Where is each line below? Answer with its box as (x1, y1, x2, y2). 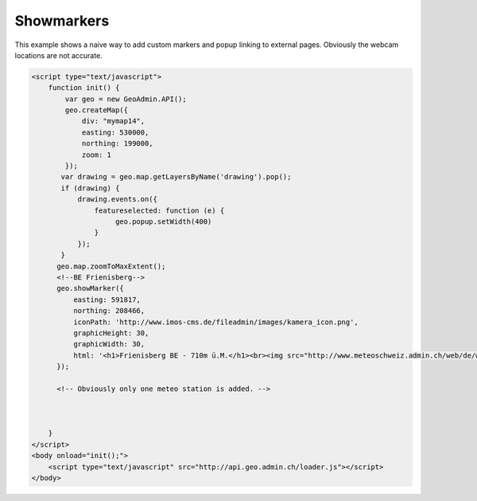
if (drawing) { (60, 183, 120, 193)
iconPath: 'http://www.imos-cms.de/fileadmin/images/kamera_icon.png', (72, 317, 359, 327)
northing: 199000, (81, 139, 154, 148)
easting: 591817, (72, 295, 141, 304)
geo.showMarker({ (56, 284, 125, 293)
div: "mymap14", (81, 116, 145, 126)
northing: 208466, (72, 307, 145, 315)
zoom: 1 (81, 150, 111, 159)
